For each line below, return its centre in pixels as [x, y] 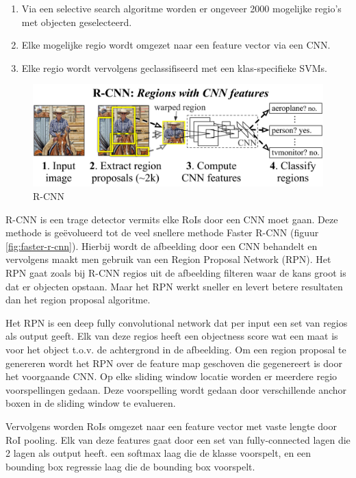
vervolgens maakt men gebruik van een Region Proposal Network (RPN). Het [168, 259]
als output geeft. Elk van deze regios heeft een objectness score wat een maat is [172, 336]
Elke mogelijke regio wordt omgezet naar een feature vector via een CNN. [176, 45]
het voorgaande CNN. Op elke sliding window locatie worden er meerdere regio [171, 376]
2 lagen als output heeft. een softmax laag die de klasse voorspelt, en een [158, 453]
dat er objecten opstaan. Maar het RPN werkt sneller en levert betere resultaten [174, 286]
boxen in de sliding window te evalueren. [91, 403]
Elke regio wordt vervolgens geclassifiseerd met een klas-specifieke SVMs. [174, 67]
